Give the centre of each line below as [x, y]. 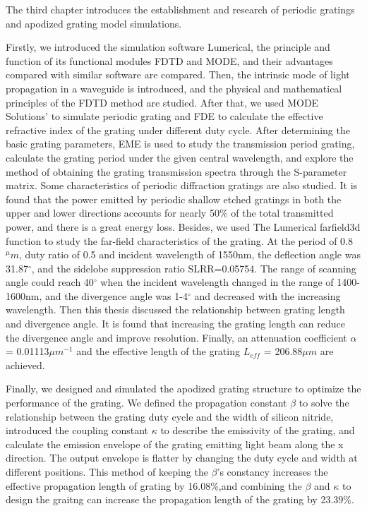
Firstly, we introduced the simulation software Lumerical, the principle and [168, 47]
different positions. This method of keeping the [107, 471]
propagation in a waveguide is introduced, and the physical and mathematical [174, 88]
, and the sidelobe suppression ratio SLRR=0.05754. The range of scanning [194, 268]
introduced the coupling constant [77, 430]
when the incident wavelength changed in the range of [217, 282]
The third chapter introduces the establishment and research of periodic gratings [180, 9]
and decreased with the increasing [267, 295]
